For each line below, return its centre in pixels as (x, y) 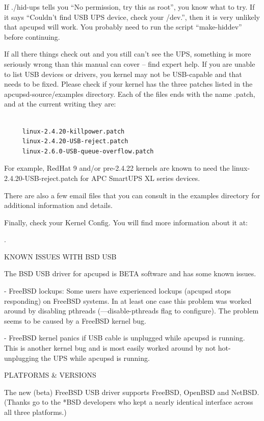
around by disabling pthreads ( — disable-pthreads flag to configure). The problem (131, 311)
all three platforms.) (35, 412)
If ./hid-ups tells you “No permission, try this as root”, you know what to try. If (129, 7)
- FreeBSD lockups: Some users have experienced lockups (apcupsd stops (118, 291)
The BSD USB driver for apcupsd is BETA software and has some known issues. (130, 273)
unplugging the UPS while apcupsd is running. (77, 358)
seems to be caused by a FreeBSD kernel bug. (75, 320)
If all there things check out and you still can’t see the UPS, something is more (128, 54)
